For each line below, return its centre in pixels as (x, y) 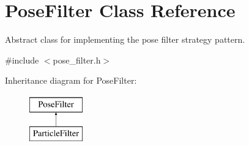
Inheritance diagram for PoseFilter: (71, 80)
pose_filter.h (77, 60)
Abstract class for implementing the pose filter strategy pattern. (125, 39)
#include (22, 60)
